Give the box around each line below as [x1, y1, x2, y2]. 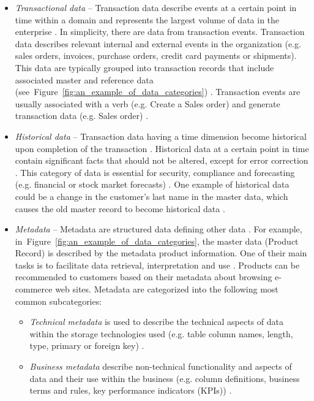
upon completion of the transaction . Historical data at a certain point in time [15, 142, 309, 155]
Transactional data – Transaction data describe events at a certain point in [15, 1, 297, 13]
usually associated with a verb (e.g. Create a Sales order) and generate [15, 97, 280, 110]
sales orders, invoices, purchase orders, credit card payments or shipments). [15, 49, 297, 62]
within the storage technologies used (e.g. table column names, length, [29, 327, 293, 340]
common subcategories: [15, 294, 102, 307]
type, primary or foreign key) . [29, 339, 144, 352]
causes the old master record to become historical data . [15, 202, 225, 215]
